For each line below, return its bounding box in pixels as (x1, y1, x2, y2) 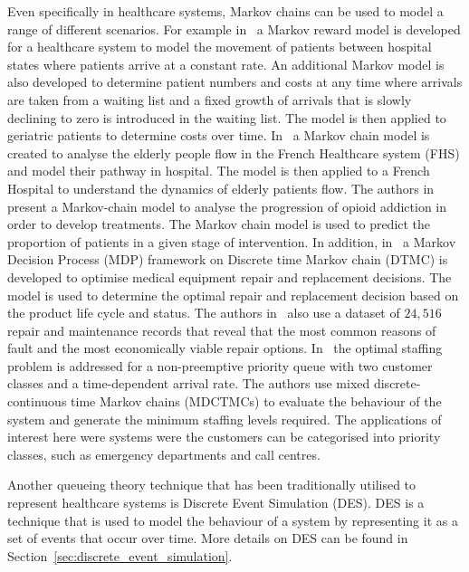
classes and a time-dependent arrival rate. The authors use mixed (7, 374, 370, 393)
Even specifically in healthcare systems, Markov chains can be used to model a (7, 2, 444, 20)
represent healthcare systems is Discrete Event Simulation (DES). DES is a (7, 493, 425, 512)
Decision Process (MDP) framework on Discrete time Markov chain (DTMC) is (7, 250, 448, 269)
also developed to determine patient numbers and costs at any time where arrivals (7, 72, 463, 91)
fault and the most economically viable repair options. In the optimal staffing (7, 338, 443, 357)
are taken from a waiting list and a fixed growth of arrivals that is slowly (7, 90, 412, 109)
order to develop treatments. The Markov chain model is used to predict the (7, 214, 431, 234)
